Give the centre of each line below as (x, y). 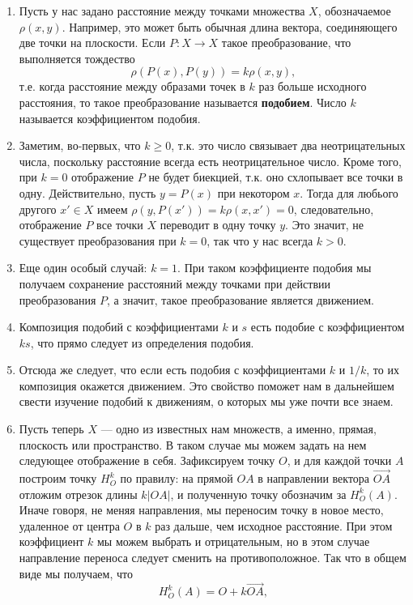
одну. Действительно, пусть (87, 192)
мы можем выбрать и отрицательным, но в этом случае (233, 541)
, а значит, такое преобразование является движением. (241, 299)
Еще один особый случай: (83, 268)
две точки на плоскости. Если (92, 43)
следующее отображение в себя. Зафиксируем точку (147, 460)
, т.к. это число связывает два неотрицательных (288, 145)
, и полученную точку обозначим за (258, 494)
